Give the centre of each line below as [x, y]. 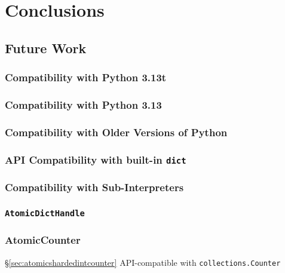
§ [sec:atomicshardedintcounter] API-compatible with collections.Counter [143, 262]
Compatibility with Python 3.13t [86, 77]
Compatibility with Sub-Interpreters [94, 187]
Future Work [46, 47]
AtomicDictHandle [45, 213]
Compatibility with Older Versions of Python [116, 132]
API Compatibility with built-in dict [96, 159]
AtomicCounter [43, 240]
